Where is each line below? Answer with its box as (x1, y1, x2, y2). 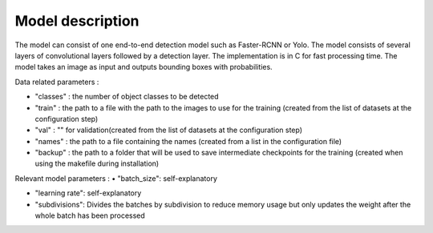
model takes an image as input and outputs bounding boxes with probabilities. (14, 62, 273, 72)
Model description (14, 12, 140, 30)
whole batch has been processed (34, 211, 146, 220)
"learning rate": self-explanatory (34, 188, 142, 198)
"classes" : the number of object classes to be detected (34, 92, 220, 102)
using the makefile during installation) (34, 159, 160, 168)
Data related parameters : (14, 77, 99, 86)
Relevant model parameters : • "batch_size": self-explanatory (14, 173, 218, 183)
